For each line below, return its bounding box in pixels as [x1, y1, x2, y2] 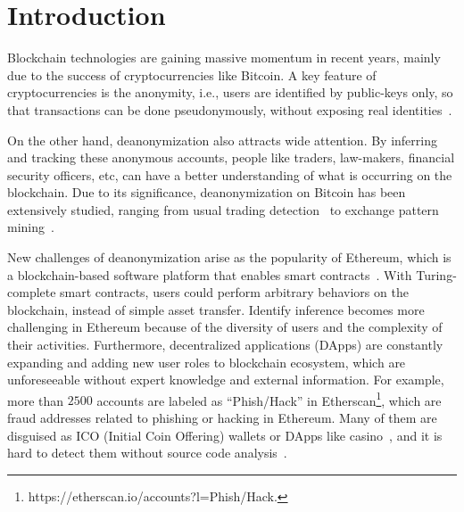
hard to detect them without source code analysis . [7, 443, 287, 462]
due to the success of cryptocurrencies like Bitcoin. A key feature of [7, 65, 377, 84]
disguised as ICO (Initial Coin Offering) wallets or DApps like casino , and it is [7, 425, 443, 444]
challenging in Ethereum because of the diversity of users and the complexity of [7, 318, 443, 336]
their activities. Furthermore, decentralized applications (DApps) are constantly [7, 335, 443, 354]
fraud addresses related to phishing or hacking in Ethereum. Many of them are [7, 409, 437, 427]
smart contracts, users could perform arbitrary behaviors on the [60, 283, 409, 301]
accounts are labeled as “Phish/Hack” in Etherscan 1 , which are [96, 388, 442, 409]
